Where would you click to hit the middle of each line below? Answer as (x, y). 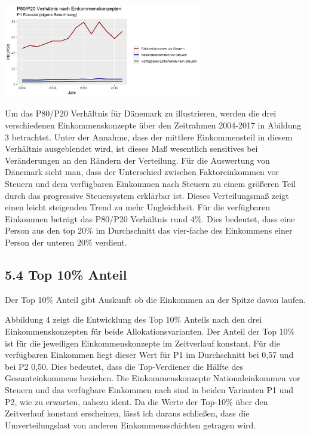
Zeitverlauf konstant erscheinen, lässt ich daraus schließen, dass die (127, 413)
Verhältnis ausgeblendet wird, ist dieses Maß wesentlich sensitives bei (131, 148)
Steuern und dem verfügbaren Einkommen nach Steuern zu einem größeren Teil (150, 184)
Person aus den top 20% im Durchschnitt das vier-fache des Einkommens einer (149, 230)
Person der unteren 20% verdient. (66, 242)
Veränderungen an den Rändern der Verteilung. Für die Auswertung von (137, 160)
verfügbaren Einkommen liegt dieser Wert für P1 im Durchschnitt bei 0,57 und (149, 355)
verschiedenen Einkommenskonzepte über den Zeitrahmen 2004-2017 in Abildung (153, 125)
